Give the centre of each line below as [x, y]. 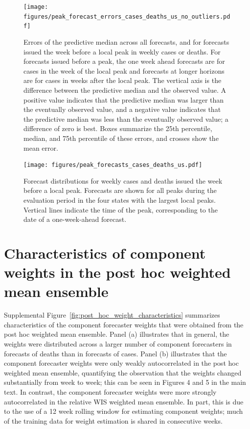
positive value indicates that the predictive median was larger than [124, 99]
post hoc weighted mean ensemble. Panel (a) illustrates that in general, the [117, 334]
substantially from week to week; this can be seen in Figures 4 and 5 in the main [125, 382]
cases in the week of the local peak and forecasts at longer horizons [124, 70]
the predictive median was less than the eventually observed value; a [126, 119]
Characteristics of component [105, 253]
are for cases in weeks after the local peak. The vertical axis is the [123, 80]
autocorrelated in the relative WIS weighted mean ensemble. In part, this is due [124, 401]
